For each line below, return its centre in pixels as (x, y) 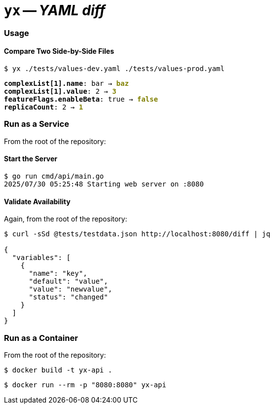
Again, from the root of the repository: (66, 219)
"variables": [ (41, 258)
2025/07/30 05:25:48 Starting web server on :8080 (104, 184)
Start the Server (31, 159)
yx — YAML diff (55, 10)
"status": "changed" (68, 297)
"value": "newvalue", (71, 289)
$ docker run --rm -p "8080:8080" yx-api (85, 385)
